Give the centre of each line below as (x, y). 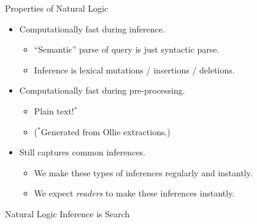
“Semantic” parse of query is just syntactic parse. (127, 49)
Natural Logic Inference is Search (67, 213)
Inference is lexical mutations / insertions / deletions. (134, 69)
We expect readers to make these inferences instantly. (134, 193)
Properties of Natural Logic (57, 8)
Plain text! (54, 110)
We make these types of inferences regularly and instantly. (143, 172)
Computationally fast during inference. (92, 28)
